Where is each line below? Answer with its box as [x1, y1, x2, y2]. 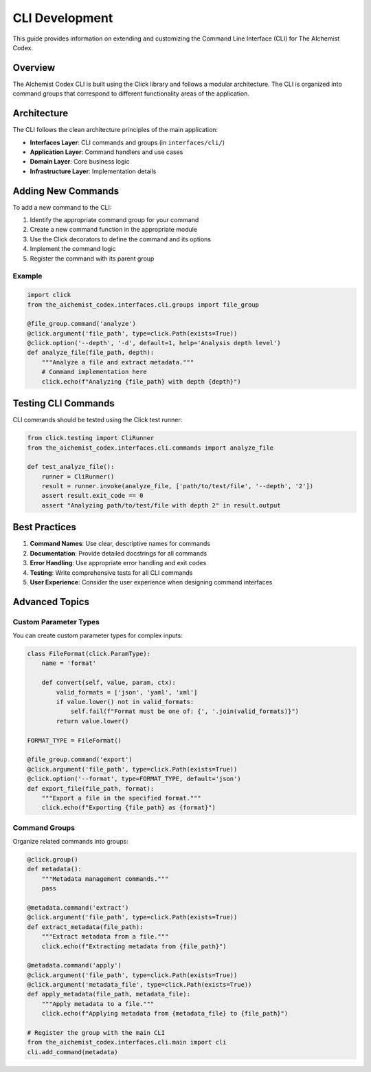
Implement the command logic [30, 245, 116, 253]
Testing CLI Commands [12, 397, 115, 409]
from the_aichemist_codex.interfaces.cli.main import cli [27, 1038, 227, 1047]
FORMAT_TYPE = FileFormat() [27, 736, 122, 744]
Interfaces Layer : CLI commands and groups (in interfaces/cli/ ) [30, 138, 225, 146]
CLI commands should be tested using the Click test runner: [12, 416, 183, 424]
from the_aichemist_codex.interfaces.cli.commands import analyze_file [27, 444, 274, 452]
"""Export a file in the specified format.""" [41, 794, 202, 802]
